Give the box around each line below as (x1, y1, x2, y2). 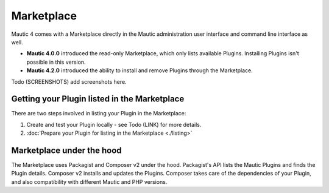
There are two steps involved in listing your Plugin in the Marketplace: (11, 110, 186, 117)
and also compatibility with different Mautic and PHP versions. (11, 178, 168, 185)
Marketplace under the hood (11, 146, 122, 155)
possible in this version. (26, 58, 86, 66)
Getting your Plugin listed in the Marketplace (11, 94, 185, 104)
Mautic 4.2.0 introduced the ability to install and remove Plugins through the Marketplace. (26, 67, 253, 74)
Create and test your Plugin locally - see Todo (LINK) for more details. (26, 121, 202, 128)
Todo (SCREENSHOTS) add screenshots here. (11, 78, 127, 85)
